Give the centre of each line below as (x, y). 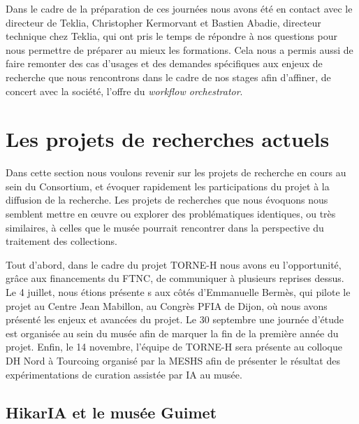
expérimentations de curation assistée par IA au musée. (124, 374)
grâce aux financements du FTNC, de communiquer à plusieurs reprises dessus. (175, 278)
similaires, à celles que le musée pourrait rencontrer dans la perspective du (165, 227)
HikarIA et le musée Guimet (111, 412)
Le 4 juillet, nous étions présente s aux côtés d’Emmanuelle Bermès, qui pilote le (178, 292)
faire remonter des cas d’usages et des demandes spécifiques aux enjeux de (164, 63)
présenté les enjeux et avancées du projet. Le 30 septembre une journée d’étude (175, 319)
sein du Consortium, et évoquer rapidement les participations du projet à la (168, 186)
